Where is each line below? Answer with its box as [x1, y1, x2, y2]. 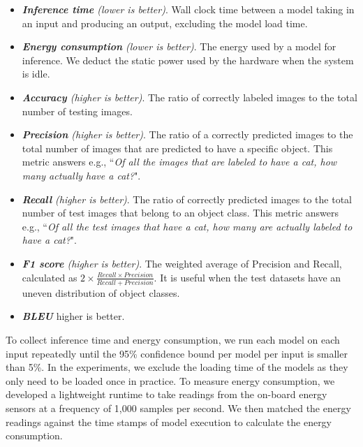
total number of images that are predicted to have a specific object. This [22, 140, 333, 155]
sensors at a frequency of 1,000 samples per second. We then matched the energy [6, 400, 351, 415]
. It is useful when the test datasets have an [154, 270, 341, 284]
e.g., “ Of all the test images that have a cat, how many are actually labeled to [22, 219, 353, 233]
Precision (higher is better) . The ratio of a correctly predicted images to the [22, 127, 353, 142]
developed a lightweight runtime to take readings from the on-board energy [6, 387, 327, 402]
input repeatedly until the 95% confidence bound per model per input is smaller [6, 346, 348, 360]
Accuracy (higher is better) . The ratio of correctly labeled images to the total [22, 89, 357, 104]
